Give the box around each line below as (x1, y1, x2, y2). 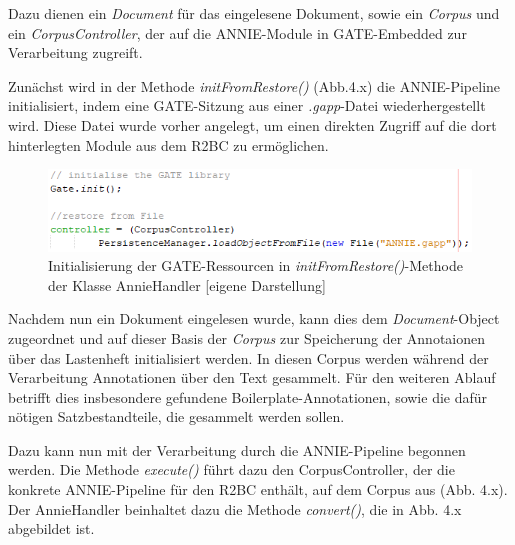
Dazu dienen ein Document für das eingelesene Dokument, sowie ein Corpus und (8, 3, 500, 23)
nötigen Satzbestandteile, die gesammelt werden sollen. (8, 406, 345, 427)
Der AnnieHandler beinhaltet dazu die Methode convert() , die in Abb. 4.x (8, 498, 462, 519)
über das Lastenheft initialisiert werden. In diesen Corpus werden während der (8, 347, 489, 368)
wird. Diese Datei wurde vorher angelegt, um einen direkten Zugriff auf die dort (8, 114, 497, 135)
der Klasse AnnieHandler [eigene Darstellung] (48, 274, 326, 295)
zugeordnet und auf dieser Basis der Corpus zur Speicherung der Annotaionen (8, 327, 486, 348)
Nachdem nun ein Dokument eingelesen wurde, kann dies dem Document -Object (8, 308, 500, 329)
